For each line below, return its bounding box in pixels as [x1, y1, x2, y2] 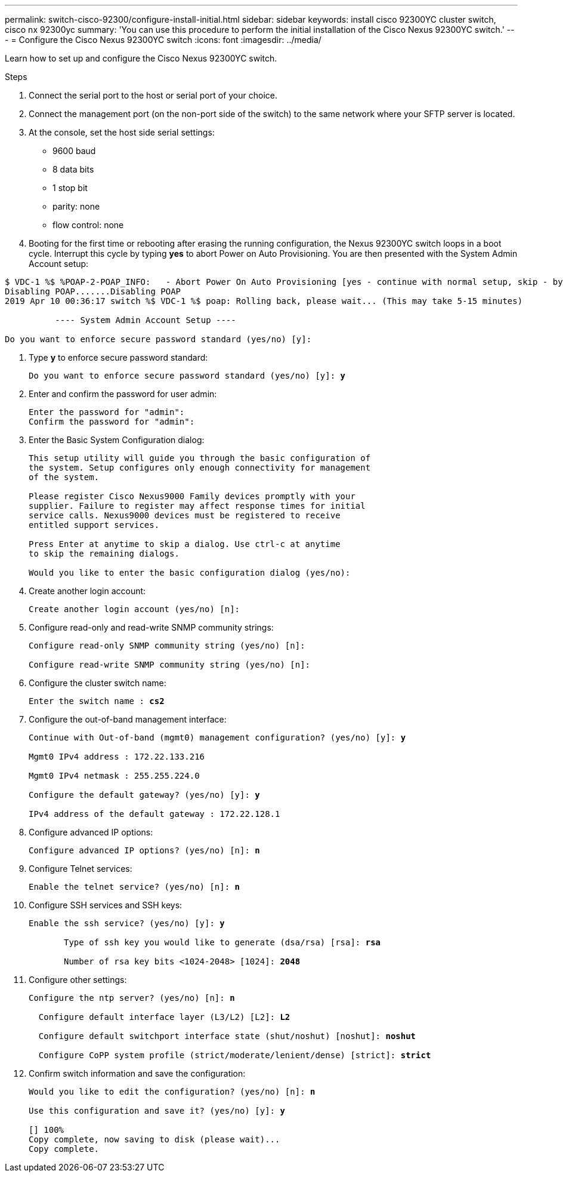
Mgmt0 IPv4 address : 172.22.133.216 [29, 752, 205, 761]
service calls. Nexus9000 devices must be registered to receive [29, 511, 341, 520]
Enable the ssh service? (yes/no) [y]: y [29, 918, 225, 928]
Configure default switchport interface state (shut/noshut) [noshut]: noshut [38, 1031, 416, 1041]
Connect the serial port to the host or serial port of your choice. [29, 90, 277, 100]
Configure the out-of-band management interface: [29, 714, 227, 724]
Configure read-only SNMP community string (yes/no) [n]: [29, 641, 305, 650]
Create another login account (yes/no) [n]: [29, 604, 240, 614]
